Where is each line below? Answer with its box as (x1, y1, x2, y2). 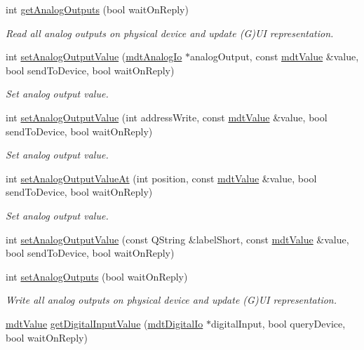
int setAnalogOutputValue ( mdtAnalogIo (6, 49, 182, 64)
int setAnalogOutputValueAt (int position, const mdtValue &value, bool (6, 170, 317, 185)
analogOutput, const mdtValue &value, (190, 49, 359, 64)
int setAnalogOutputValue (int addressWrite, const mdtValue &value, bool (6, 109, 328, 124)
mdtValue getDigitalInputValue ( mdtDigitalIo (6, 316, 203, 330)
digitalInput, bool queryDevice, (210, 316, 346, 330)
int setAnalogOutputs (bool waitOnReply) (6, 269, 188, 283)
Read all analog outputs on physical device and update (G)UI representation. (6, 25, 334, 40)
